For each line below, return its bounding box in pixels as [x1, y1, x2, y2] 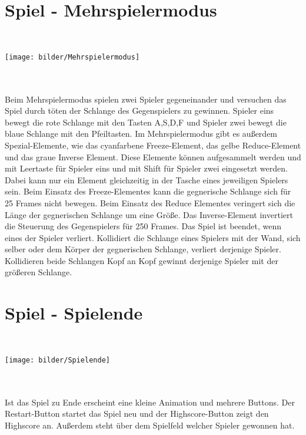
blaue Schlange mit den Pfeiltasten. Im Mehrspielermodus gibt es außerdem [5, 127, 278, 140]
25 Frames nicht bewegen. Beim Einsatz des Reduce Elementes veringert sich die [5, 196, 295, 209]
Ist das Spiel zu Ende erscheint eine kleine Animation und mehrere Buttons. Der [5, 396, 295, 408]
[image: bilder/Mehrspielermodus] [5, 52, 140, 61]
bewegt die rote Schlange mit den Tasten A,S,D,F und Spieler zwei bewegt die [5, 116, 287, 128]
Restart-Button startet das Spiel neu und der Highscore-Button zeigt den [5, 407, 269, 420]
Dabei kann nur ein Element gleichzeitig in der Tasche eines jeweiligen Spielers [5, 173, 288, 186]
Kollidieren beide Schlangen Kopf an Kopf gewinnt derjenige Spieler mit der [5, 254, 278, 266]
